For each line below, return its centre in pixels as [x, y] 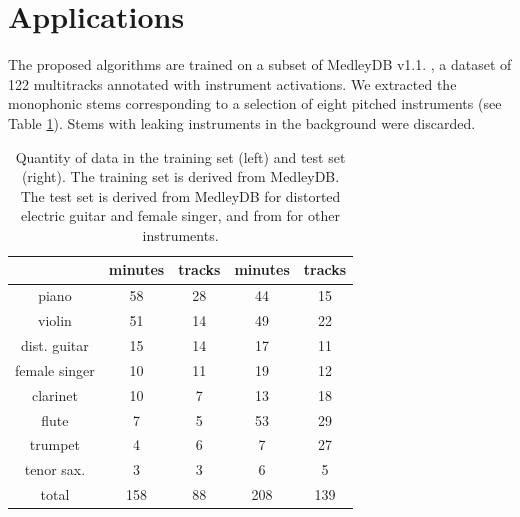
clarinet [54, 394]
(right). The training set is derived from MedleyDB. [180, 176]
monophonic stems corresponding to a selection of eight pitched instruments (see [255, 103]
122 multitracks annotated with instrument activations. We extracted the [232, 83]
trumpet [55, 444]
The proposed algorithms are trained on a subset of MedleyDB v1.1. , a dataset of [260, 64]
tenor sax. [55, 469]
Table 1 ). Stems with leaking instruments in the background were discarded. [242, 122]
